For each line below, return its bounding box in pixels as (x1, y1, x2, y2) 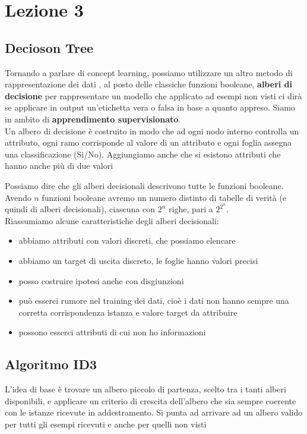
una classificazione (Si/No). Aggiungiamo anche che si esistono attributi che (5, 147, 281, 160)
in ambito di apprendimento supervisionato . (5, 112, 181, 125)
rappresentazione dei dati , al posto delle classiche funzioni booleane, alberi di (5, 78, 293, 90)
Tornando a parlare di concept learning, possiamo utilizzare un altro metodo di (5, 66, 293, 78)
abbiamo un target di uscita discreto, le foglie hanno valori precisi (18, 254, 258, 266)
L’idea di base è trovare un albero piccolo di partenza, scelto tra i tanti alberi (5, 383, 286, 395)
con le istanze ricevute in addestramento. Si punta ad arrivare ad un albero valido (5, 406, 303, 419)
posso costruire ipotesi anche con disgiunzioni (18, 274, 184, 287)
